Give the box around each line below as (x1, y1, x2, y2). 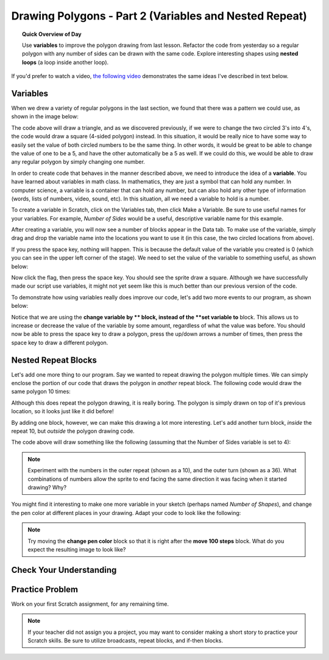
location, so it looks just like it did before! (11, 408, 114, 415)
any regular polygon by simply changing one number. (11, 158, 146, 166)
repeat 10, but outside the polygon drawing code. (11, 427, 135, 435)
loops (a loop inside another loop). (22, 59, 109, 66)
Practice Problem (11, 584, 79, 594)
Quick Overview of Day (22, 30, 82, 38)
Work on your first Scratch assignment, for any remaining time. (11, 600, 169, 608)
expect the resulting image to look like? (27, 545, 126, 553)
